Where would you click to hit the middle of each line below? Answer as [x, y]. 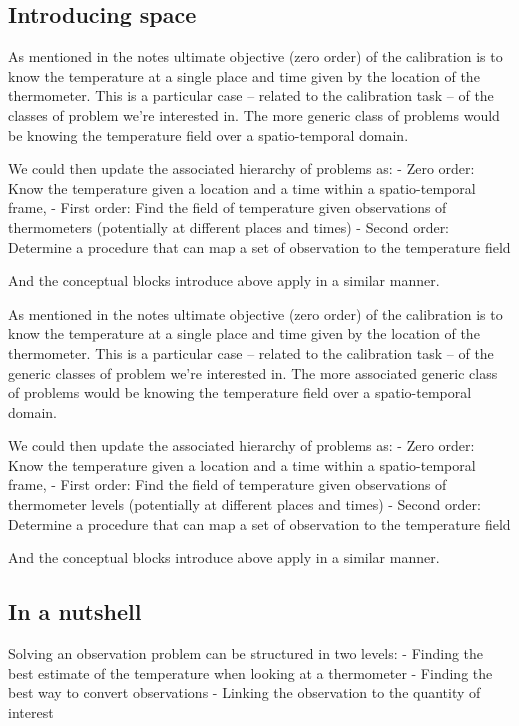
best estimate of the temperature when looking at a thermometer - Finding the [250, 672]
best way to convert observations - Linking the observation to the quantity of [244, 692]
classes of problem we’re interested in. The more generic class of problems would [254, 114]
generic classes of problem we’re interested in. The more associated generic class [253, 372]
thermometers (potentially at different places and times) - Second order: [229, 226]
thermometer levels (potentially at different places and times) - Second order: [244, 504]
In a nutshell [75, 611]
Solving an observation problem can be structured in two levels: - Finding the [246, 653]
